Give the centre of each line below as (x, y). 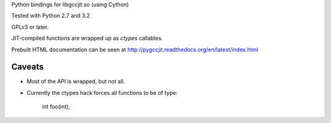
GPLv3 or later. (30, 27)
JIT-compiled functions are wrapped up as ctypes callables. (87, 38)
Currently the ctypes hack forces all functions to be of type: (102, 92)
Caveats (28, 67)
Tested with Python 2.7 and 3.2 (51, 16)
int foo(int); (56, 106)
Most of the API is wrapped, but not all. (76, 81)
